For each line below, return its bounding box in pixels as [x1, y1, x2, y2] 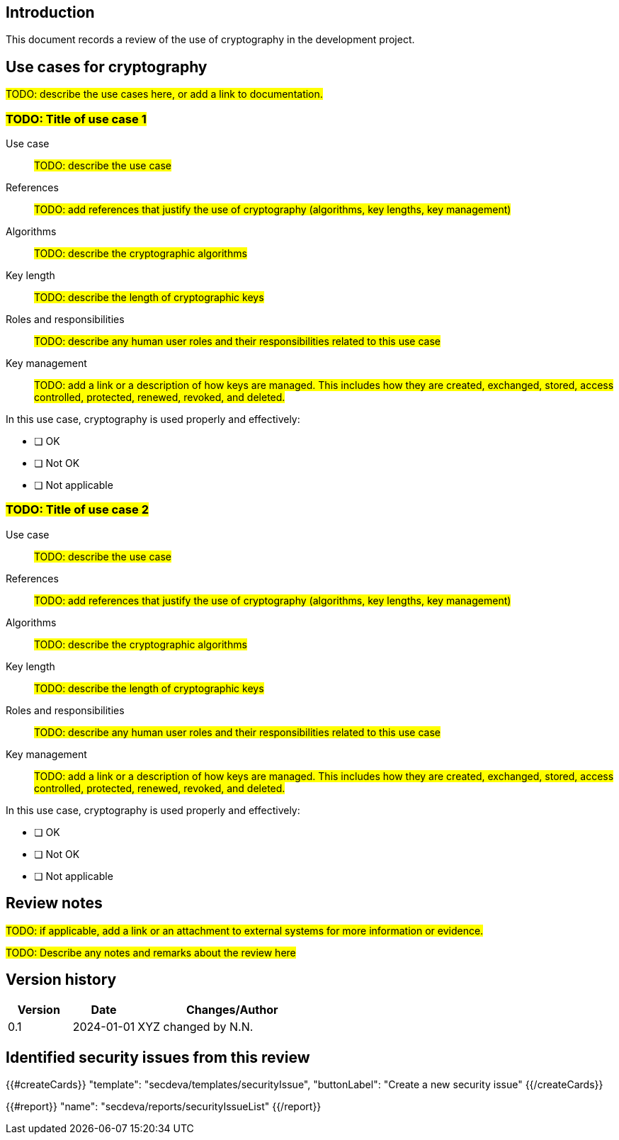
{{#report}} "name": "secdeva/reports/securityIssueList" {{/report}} [6, 1100, 322, 1113]
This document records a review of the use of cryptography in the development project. [6, 33, 415, 46]
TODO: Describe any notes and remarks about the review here [6, 946, 296, 959]
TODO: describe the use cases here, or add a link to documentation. [6, 88, 323, 101]
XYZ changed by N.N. [137, 1020, 254, 1034]
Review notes [6, 894, 103, 913]
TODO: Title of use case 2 [6, 502, 149, 517]
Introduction [6, 4, 95, 21]
